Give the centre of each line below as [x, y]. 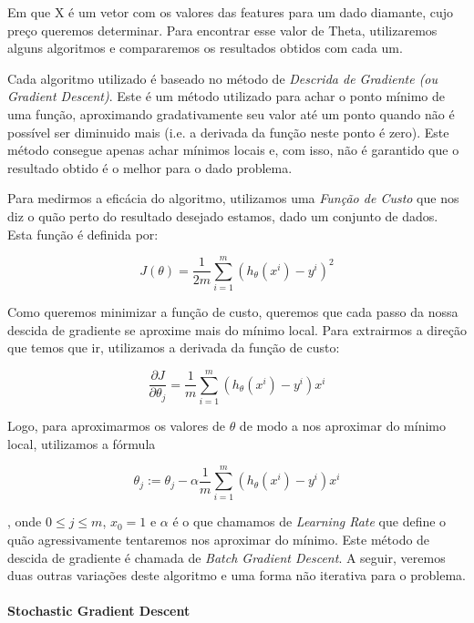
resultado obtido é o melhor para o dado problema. [150, 167]
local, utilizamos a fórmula [82, 443]
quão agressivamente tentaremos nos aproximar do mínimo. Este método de [219, 540]
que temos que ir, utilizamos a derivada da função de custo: [174, 347]
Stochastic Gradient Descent [99, 611]
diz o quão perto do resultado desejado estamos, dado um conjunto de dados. [223, 215]
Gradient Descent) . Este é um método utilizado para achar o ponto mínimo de [226, 96]
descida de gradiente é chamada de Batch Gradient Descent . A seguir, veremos [227, 557]
